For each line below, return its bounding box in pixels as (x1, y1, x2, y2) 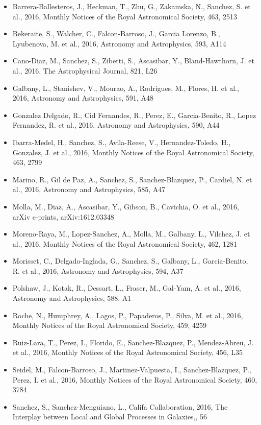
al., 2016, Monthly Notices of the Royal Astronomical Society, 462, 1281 (12, 238, 238, 249)
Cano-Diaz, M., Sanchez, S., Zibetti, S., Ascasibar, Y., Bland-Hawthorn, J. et (12, 55, 254, 66)
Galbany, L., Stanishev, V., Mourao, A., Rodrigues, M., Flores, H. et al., (12, 82, 239, 93)
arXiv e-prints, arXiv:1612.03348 (12, 211, 114, 222)
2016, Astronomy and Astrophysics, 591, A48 (12, 92, 153, 103)
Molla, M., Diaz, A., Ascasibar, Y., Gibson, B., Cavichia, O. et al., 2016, (12, 201, 239, 211)
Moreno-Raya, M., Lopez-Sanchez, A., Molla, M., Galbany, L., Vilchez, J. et (12, 228, 250, 239)
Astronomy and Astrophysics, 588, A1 (12, 293, 132, 303)
